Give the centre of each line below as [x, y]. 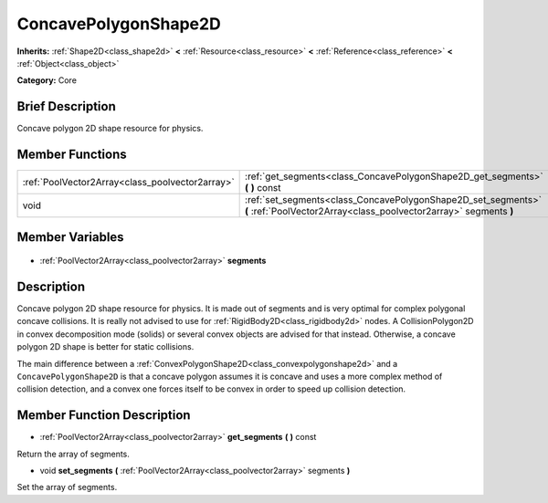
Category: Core [47, 80]
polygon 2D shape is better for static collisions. [105, 347]
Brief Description [66, 106]
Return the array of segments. [73, 454]
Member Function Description [104, 415]
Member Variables [70, 237]
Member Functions [72, 155]
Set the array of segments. [67, 487]
